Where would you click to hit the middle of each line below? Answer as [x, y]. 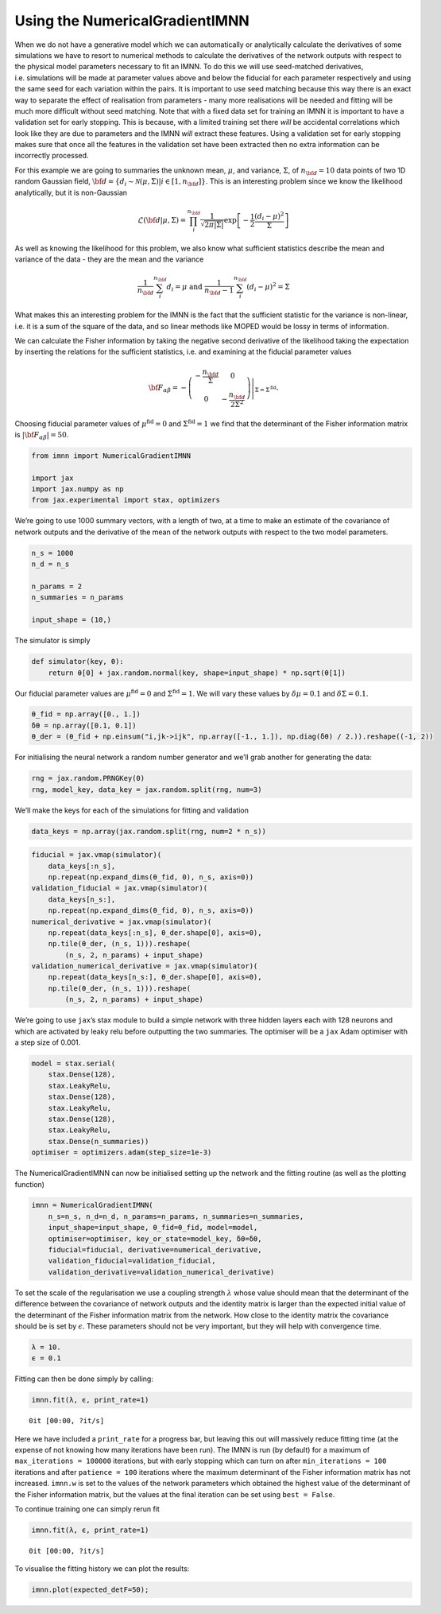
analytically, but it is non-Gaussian [71, 192]
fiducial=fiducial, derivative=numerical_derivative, [155, 1250]
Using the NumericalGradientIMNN [132, 21]
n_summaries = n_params [78, 597]
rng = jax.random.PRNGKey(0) [88, 778]
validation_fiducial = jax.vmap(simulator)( [120, 888]
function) [30, 1184]
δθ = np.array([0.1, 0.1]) [84, 725]
